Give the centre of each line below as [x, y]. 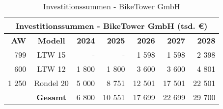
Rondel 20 [51, 83]
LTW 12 [51, 69]
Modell [51, 40]
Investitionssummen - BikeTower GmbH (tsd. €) [112, 26]
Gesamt [52, 97]
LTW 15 [51, 54]
